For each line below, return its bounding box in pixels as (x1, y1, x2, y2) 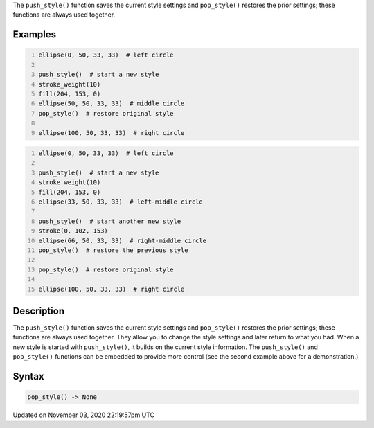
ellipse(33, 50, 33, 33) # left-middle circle (38, 198, 204, 206)
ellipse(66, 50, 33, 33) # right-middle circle (38, 236, 207, 244)
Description (12, 305, 65, 316)
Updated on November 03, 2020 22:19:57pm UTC (12, 411, 155, 419)
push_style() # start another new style (38, 217, 181, 225)
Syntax (12, 371, 44, 382)
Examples (12, 28, 57, 41)
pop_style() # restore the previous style (38, 247, 188, 254)
